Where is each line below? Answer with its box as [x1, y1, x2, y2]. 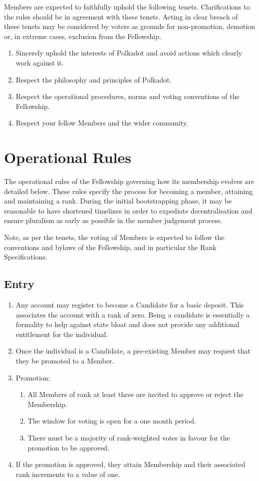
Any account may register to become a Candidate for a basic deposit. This [15, 299, 244, 310]
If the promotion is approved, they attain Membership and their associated [15, 459, 246, 469]
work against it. [15, 57, 64, 67]
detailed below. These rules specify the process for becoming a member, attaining [4, 185, 253, 196]
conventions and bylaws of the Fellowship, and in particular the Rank [4, 241, 217, 252]
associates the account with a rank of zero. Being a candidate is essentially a [15, 309, 250, 319]
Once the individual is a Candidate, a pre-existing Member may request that [15, 345, 251, 356]
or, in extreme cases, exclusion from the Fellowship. [4, 30, 161, 41]
